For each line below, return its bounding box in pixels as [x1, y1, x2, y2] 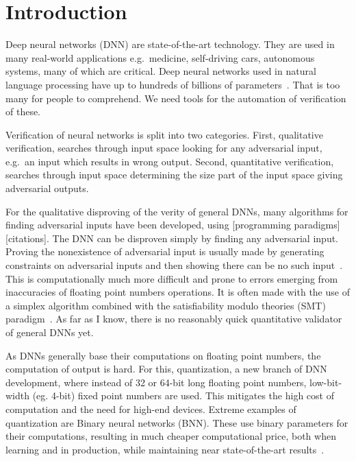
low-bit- [309, 375, 342, 389]
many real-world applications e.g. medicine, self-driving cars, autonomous [5, 50, 315, 64]
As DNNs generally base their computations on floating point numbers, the [5, 348, 321, 362]
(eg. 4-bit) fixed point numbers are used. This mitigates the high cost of [32, 388, 334, 403]
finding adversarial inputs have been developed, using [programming [5, 217, 291, 232]
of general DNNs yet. [5, 325, 94, 339]
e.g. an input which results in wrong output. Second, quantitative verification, [5, 154, 334, 168]
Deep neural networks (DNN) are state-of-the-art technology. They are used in [5, 37, 335, 51]
